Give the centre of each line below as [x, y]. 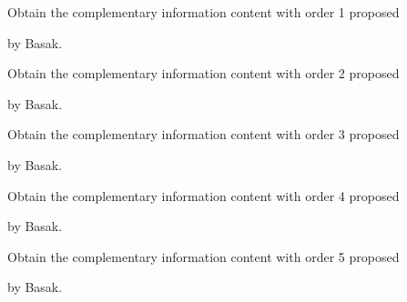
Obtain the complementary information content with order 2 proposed [203, 73]
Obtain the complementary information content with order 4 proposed [203, 195]
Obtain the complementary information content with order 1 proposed [203, 12]
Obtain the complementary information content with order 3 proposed [203, 134]
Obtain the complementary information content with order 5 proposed [203, 256]
